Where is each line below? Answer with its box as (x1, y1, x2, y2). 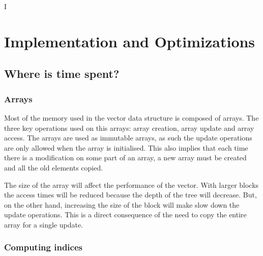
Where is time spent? (4, 66, 120, 81)
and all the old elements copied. (4, 162, 103, 173)
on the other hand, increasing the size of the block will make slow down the (4, 199, 240, 210)
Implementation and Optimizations (4, 31, 255, 51)
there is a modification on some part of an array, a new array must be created (4, 152, 247, 163)
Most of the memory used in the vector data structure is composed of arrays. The (4, 112, 259, 123)
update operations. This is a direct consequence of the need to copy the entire (4, 209, 247, 220)
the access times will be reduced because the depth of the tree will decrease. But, (4, 189, 257, 200)
